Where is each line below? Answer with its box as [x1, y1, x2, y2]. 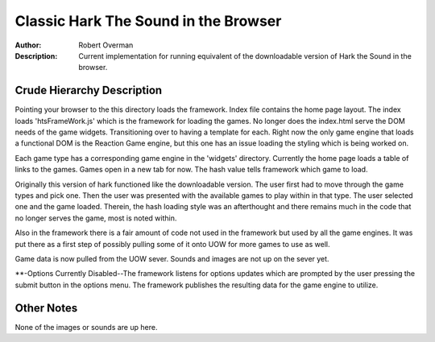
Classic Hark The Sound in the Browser [14, 12, 282, 30]
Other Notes [14, 301, 78, 315]
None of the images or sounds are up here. [14, 322, 158, 332]
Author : [14, 40, 42, 50]
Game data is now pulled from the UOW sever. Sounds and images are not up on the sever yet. [14, 253, 329, 263]
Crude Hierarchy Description [14, 84, 163, 97]
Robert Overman [78, 40, 134, 50]
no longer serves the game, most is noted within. [14, 213, 177, 223]
